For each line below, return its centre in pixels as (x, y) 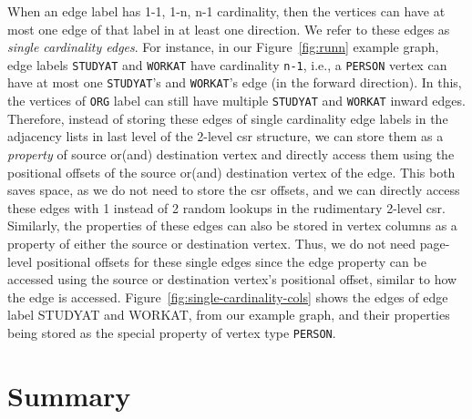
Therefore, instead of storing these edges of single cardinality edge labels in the (228, 118)
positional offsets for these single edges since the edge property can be (231, 261)
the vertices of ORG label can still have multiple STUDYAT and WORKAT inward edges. (236, 101)
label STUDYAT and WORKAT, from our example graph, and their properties (229, 315)
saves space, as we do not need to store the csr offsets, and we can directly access (234, 190)
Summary (69, 395)
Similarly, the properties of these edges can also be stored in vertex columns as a (232, 225)
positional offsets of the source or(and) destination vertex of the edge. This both (231, 172)
